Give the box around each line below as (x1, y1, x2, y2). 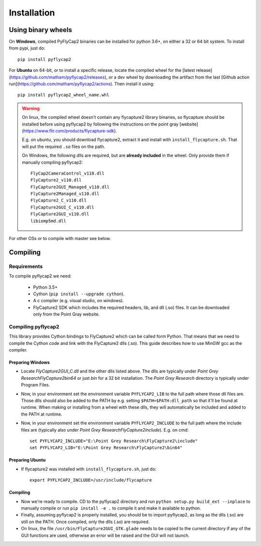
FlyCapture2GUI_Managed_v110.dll (30, 184, 110, 190)
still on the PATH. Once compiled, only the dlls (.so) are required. (21, 519, 150, 525)
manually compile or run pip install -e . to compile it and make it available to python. (21, 505, 202, 511)
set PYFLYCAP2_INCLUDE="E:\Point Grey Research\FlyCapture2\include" (29, 438, 198, 444)
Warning (22, 105, 40, 111)
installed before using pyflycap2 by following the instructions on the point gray (22, 121, 179, 127)
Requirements (9, 263, 43, 270)
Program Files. (21, 382, 50, 388)
